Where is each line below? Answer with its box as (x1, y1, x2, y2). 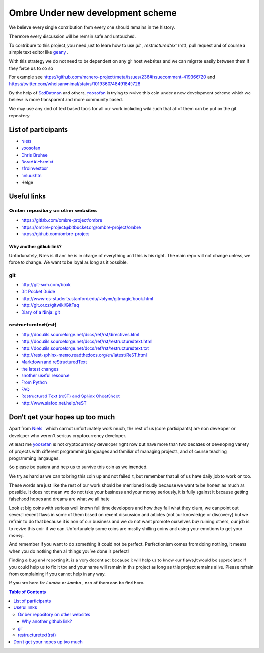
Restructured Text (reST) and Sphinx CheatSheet (21, 393, 120, 399)
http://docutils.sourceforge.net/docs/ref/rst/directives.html (21, 331, 140, 337)
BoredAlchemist (21, 159, 54, 164)
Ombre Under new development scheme (9, 7, 177, 18)
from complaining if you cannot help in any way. (9, 571, 106, 577)
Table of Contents (9, 589, 46, 595)
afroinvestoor (21, 165, 48, 171)
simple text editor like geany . (9, 49, 68, 55)
